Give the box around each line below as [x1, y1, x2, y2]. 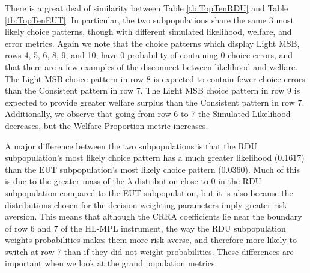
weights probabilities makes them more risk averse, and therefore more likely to [5, 233, 297, 246]
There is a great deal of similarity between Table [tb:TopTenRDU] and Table [5, 2, 288, 14]
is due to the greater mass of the [5, 175, 124, 187]
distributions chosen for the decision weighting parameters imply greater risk [5, 198, 287, 211]
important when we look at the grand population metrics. [5, 257, 217, 269]
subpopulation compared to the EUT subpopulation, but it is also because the [5, 186, 293, 199]
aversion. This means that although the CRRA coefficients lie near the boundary [5, 210, 302, 223]
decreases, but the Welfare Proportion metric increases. [5, 119, 208, 131]
